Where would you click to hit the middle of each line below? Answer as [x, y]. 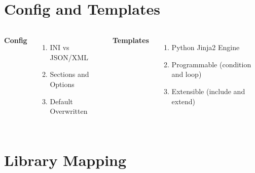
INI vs [60, 47]
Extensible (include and [208, 91]
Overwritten [69, 111]
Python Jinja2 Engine [206, 47]
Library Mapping [65, 160]
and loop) [187, 74]
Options [62, 84]
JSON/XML [69, 57]
